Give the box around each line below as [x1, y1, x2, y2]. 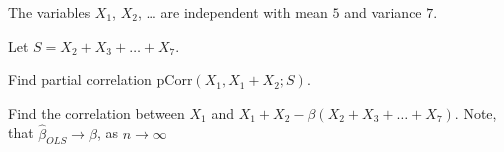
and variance [344, 2, 422, 22]
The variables [8, 2, 91, 22]
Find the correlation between [8, 102, 185, 123]
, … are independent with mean [137, 2, 328, 22]
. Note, [454, 102, 497, 123]
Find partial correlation [8, 69, 152, 90]
